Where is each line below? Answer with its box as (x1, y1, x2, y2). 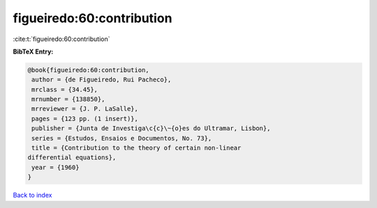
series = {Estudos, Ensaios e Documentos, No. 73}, (31, 134, 212, 142)
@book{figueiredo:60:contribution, (27, 66, 149, 74)
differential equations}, (27, 154, 117, 161)
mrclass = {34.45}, (31, 86, 98, 93)
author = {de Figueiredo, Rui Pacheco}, (31, 76, 172, 83)
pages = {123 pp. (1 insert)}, (31, 115, 139, 122)
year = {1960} (31, 163, 80, 171)
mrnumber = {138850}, (31, 95, 105, 104)
